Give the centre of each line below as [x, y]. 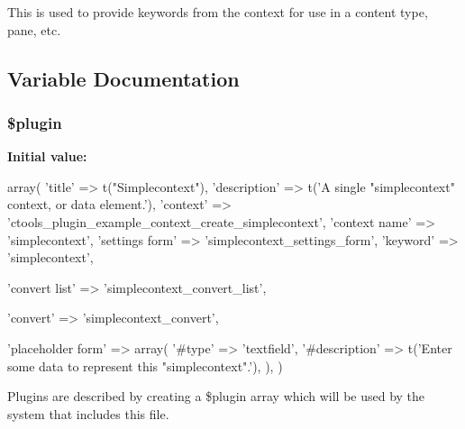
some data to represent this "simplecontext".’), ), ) [145, 365]
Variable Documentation [123, 78]
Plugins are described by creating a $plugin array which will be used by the [216, 396]
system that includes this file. [88, 413]
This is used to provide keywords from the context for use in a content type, [218, 12]
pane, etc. [34, 29]
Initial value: [47, 156]
